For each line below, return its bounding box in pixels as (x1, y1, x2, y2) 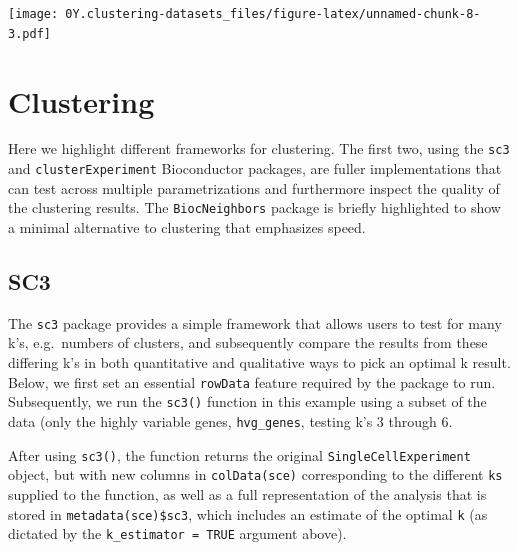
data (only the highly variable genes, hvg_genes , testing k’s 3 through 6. (8, 410, 453, 431)
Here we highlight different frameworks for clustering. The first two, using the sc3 (8, 138, 510, 159)
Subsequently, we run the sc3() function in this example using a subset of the (8, 391, 487, 412)
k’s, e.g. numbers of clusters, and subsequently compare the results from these (8, 332, 488, 353)
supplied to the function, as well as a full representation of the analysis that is (8, 483, 487, 504)
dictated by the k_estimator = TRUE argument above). (8, 523, 347, 544)
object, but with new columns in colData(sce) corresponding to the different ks (8, 464, 503, 485)
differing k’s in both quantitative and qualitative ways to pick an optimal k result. (8, 352, 511, 373)
